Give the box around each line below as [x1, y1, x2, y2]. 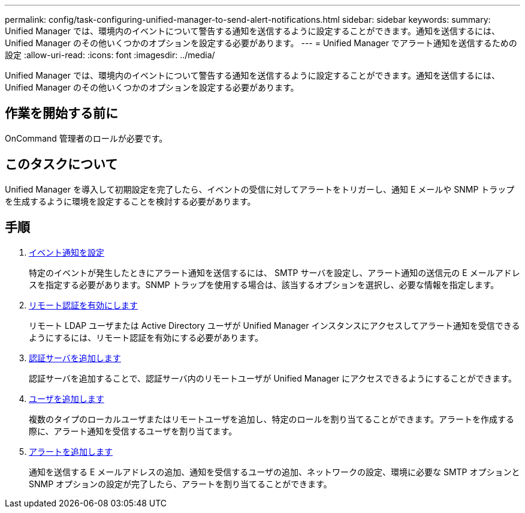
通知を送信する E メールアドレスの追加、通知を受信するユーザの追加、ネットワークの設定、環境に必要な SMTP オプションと [29, 466, 520, 477]
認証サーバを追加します [29, 352, 121, 363]
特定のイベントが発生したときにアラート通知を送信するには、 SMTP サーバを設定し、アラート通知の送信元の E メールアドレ [29, 267, 520, 278]
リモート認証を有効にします [29, 299, 138, 310]
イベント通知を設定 [29, 247, 104, 257]
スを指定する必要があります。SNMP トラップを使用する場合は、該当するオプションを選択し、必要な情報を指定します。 [29, 279, 499, 290]
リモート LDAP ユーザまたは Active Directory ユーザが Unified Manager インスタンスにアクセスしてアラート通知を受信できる [29, 320, 520, 331]
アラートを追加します [29, 446, 113, 457]
